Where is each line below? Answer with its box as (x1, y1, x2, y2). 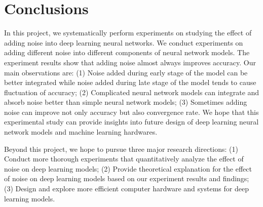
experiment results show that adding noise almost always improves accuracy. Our (4, 57, 256, 67)
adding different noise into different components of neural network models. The (4, 47, 250, 58)
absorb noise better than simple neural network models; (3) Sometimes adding (4, 97, 247, 107)
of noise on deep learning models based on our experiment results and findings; (4, 173, 249, 184)
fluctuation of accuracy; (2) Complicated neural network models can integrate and (4, 87, 259, 97)
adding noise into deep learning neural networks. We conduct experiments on (4, 37, 243, 48)
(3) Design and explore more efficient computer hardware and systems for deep (4, 183, 249, 194)
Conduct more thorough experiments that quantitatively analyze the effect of (4, 153, 244, 164)
